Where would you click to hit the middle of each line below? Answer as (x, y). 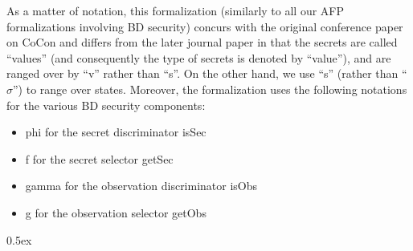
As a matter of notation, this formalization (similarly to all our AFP (176, 10)
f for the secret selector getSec (99, 158)
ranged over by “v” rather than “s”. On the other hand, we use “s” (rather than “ (207, 73)
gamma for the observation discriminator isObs (141, 186)
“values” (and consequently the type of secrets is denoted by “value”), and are (199, 57)
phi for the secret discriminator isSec (116, 132)
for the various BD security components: (106, 105)
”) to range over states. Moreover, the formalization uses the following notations (210, 89)
